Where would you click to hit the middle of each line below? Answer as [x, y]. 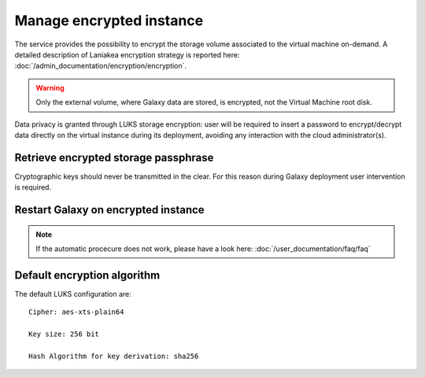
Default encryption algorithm [87, 275]
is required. [33, 187]
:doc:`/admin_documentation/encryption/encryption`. [101, 66]
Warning [50, 87]
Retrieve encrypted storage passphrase [114, 157]
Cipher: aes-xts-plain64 [76, 312]
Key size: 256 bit [64, 334]
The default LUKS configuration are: [73, 294]
